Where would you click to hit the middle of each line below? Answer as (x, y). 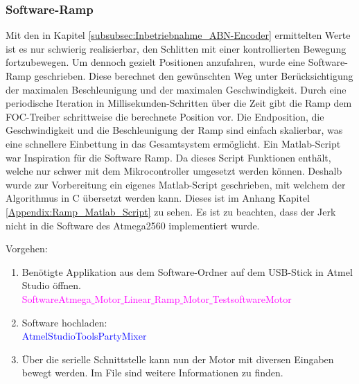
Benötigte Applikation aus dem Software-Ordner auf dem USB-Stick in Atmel (187, 271)
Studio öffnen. (51, 285)
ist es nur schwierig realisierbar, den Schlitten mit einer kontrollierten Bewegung (176, 48)
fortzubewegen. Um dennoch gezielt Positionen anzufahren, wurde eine (156, 62)
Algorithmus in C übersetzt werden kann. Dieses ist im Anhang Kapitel (158, 198)
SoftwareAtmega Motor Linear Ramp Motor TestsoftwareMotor (157, 298)
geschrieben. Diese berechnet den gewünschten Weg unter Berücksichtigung (194, 76)
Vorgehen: (27, 248)
